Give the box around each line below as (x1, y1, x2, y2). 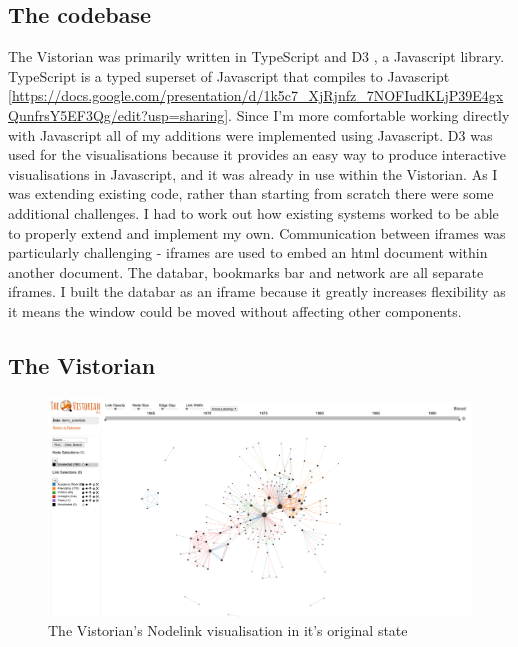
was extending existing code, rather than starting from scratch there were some (8, 183, 494, 204)
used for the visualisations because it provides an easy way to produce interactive (8, 144, 507, 165)
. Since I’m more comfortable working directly (228, 104, 510, 125)
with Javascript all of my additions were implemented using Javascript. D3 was (8, 124, 493, 145)
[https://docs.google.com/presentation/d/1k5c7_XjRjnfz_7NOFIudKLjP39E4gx (8, 85, 504, 106)
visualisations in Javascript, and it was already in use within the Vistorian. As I (8, 163, 498, 184)
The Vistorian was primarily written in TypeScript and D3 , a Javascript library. (8, 46, 505, 67)
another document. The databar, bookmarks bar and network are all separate (8, 261, 484, 282)
